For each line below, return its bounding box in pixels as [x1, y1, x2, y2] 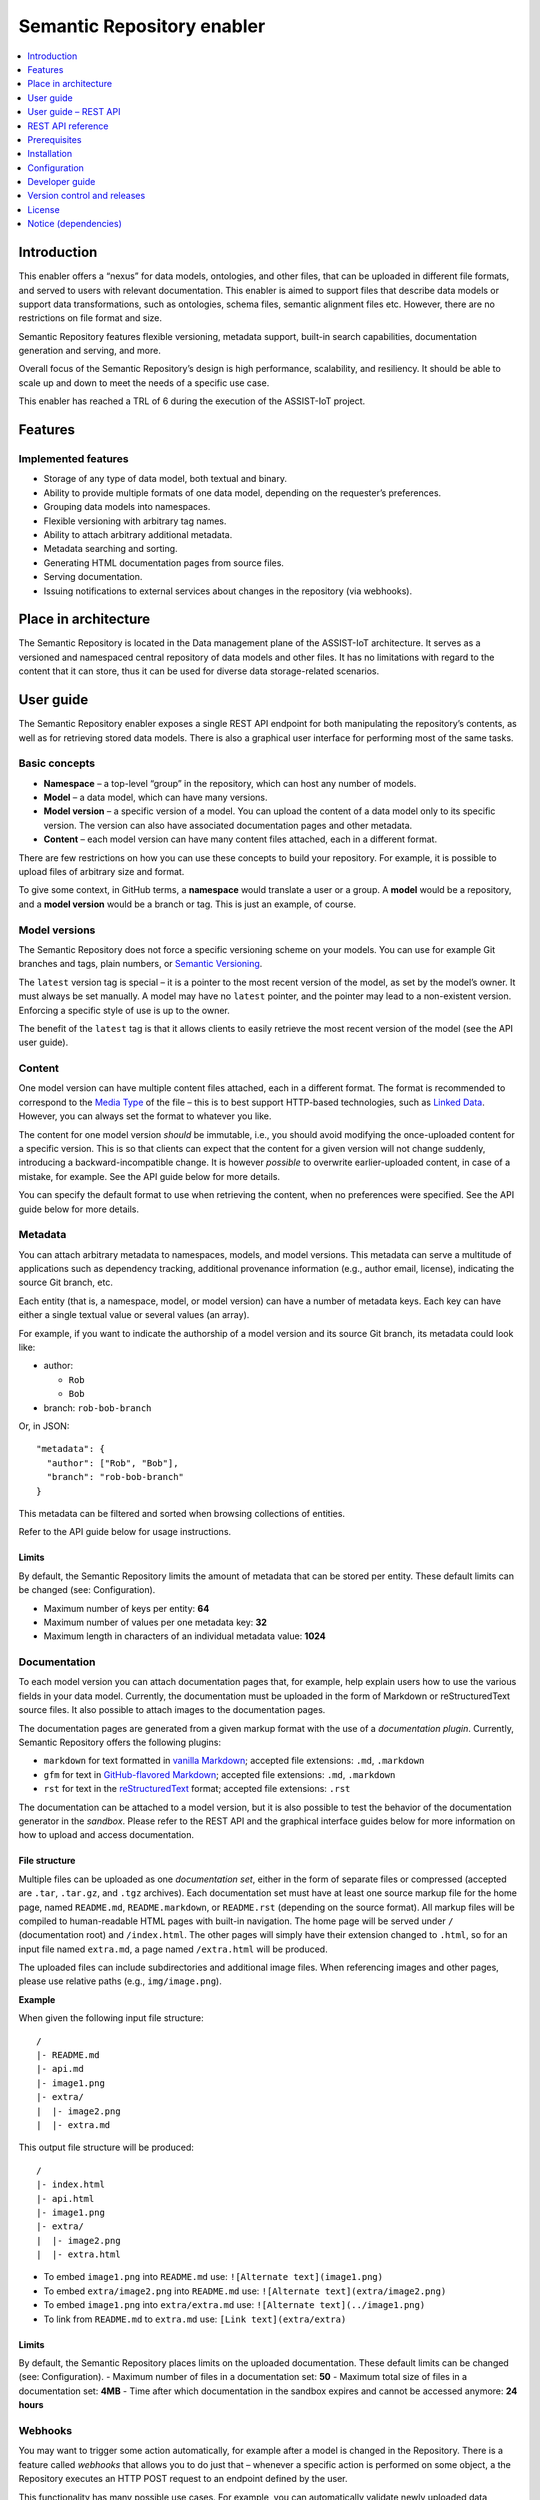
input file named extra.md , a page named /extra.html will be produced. [18, 1943, 329, 1955]
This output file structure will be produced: [18, 2141, 195, 2154]
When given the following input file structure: [18, 2012, 204, 2024]
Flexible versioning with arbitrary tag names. [43, 515, 227, 527]
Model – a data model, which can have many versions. [43, 791, 268, 804]
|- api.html [36, 2193, 95, 2204]
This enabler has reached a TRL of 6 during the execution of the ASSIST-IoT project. [18, 395, 366, 407]
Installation [27, 148, 73, 160]
